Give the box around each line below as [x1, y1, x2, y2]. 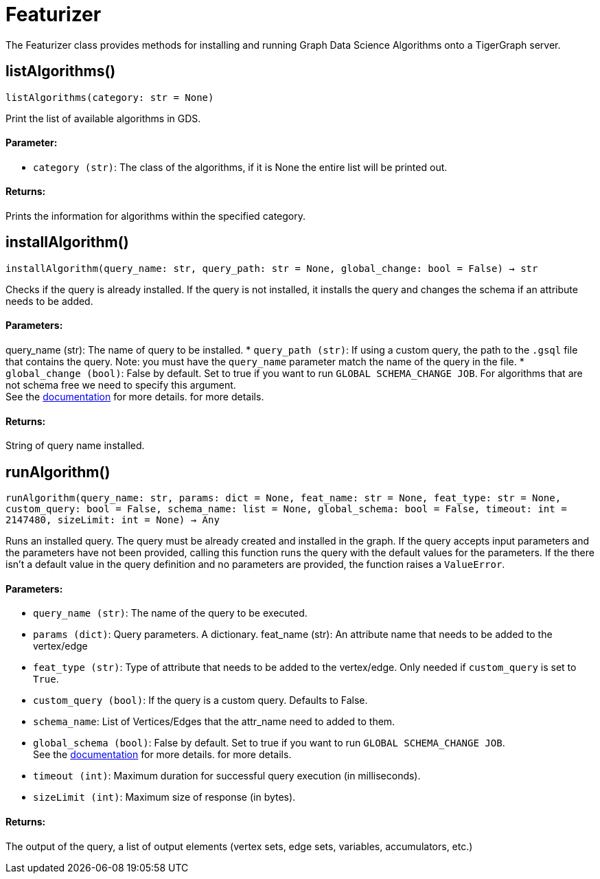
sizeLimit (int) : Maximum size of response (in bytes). [33, 791, 296, 803]
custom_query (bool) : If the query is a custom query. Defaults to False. [33, 694, 368, 707]
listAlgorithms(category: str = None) [5, 91, 214, 103]
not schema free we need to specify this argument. [5, 379, 236, 391]
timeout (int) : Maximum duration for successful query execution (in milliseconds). [33, 770, 421, 782]
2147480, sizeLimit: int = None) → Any [5, 514, 220, 526]
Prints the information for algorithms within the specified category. [5, 210, 305, 222]
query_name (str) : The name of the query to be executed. [33, 607, 308, 619]
